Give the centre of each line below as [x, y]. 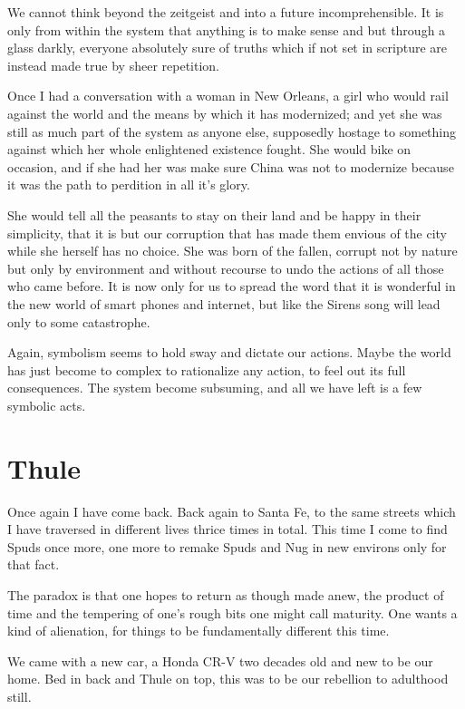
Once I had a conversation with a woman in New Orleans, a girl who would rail [228, 96]
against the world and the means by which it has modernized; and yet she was [225, 113]
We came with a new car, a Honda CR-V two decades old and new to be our [220, 660]
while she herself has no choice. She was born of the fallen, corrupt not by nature [232, 251]
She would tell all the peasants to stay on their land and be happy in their [214, 214]
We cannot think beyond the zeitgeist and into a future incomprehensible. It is [226, 12]
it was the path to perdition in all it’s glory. [129, 185]
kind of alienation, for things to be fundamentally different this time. [199, 631]
